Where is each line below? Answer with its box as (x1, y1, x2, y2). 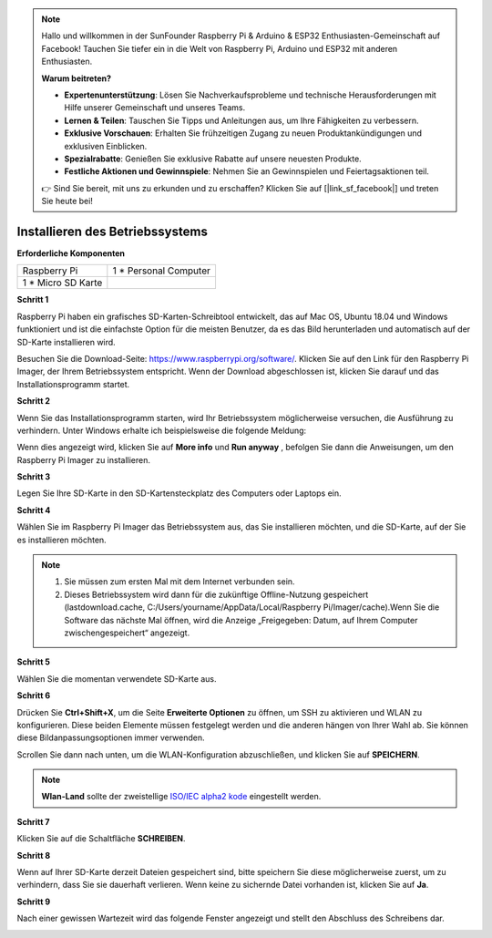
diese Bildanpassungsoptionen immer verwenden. (16, 732, 205, 743)
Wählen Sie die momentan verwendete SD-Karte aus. (16, 673, 218, 684)
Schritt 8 (16, 850, 51, 861)
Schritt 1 (16, 294, 49, 305)
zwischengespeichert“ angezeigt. (64, 627, 190, 638)
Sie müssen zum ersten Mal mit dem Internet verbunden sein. (64, 576, 295, 587)
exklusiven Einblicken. (64, 140, 148, 151)
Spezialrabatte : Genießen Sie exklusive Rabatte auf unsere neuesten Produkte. (64, 153, 362, 164)
